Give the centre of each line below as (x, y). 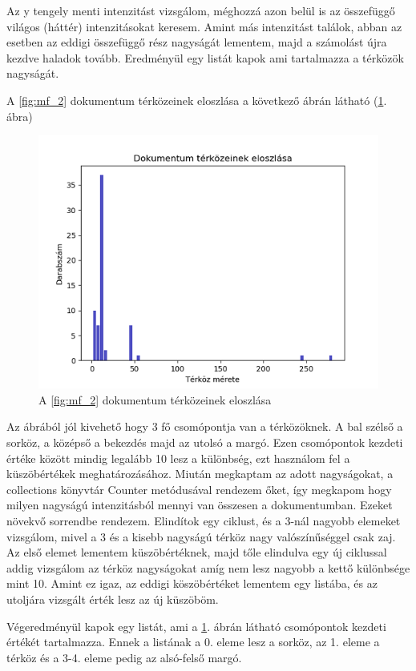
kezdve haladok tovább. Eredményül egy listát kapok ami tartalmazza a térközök (205, 57)
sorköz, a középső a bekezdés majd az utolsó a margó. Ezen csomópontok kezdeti (205, 442)
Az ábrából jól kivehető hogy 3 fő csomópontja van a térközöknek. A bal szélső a (205, 426)
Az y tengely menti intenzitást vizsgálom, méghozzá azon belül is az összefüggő (201, 10)
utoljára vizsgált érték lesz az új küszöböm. (113, 599)
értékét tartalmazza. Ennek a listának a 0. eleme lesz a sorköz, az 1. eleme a (193, 642)
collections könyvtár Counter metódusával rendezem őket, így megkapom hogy (199, 489)
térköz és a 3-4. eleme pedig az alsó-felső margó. (124, 657)
